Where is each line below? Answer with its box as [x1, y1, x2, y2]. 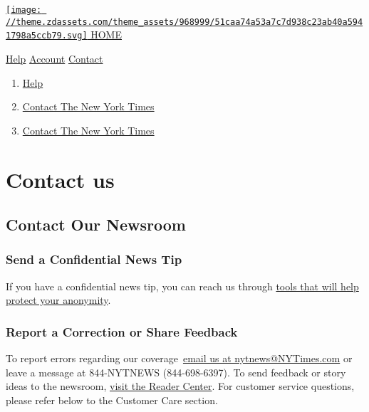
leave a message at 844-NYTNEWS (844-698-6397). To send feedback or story [6, 364, 346, 379]
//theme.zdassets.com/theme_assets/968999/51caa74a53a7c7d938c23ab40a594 [6, 16, 363, 27]
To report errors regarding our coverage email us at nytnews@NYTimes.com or [6, 351, 353, 366]
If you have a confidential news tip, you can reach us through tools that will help [6, 278, 359, 293]
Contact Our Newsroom [6, 213, 186, 236]
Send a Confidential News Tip [6, 250, 182, 268]
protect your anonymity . [6, 292, 111, 307]
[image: [6, 5, 42, 15]
